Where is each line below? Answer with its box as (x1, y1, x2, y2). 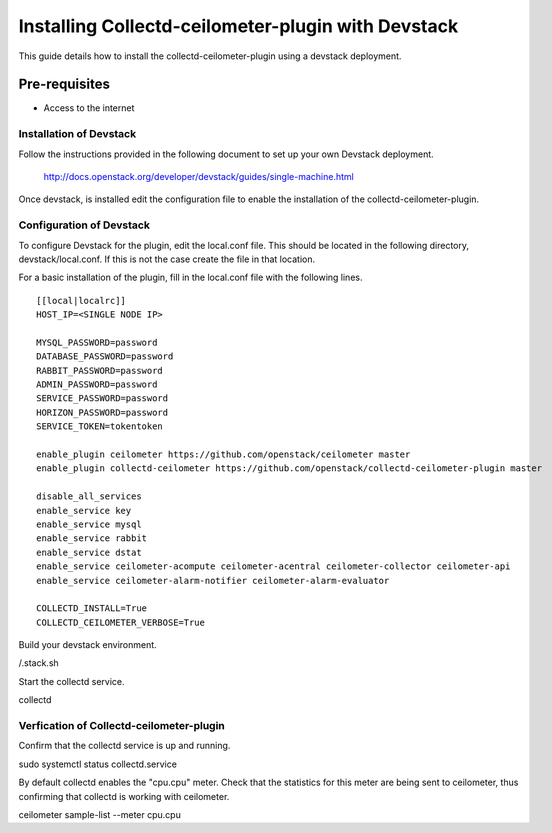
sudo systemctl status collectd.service (18, 758, 177, 770)
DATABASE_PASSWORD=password (36, 351, 174, 362)
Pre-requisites (18, 76, 110, 93)
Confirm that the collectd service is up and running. (18, 740, 231, 752)
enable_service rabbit (36, 533, 148, 544)
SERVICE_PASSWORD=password (36, 393, 169, 404)
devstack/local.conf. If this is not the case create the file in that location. (18, 253, 316, 265)
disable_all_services (36, 491, 142, 502)
